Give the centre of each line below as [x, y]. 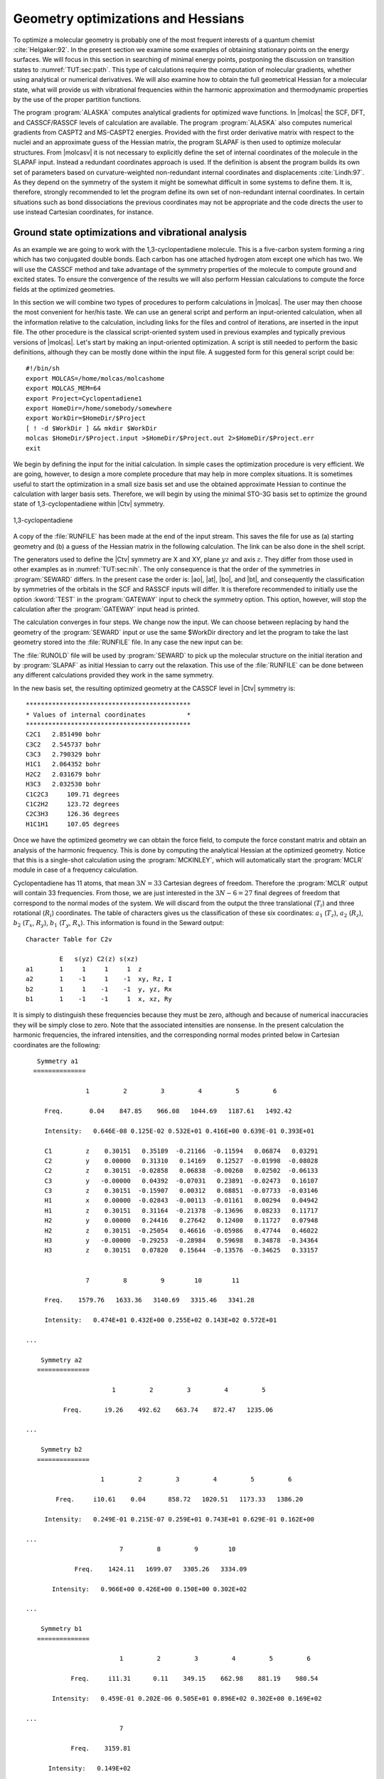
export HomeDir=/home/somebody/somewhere [99, 408]
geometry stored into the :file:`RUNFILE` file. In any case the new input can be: [128, 642]
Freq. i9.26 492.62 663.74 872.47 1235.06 [168, 1410]
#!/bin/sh [43, 369]
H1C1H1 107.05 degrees [73, 824]
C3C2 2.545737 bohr [63, 744]
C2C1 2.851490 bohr [63, 734]
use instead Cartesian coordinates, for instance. [84, 212]
